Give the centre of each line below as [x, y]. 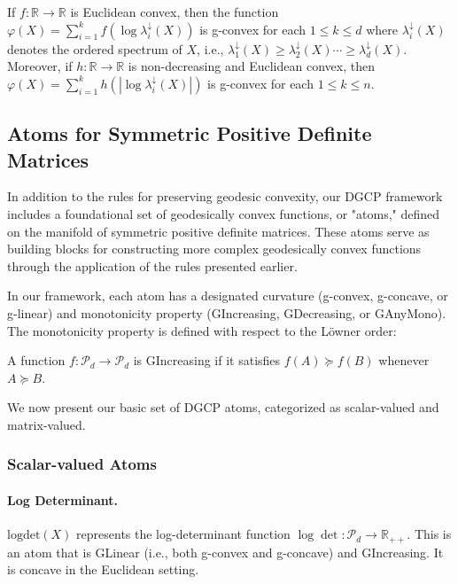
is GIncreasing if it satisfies [207, 360]
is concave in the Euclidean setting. [103, 569]
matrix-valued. [47, 424]
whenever [404, 360]
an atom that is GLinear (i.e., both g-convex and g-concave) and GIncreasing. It [225, 552]
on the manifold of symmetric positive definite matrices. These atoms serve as [218, 231]
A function [36, 360]
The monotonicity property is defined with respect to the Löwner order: [202, 330]
